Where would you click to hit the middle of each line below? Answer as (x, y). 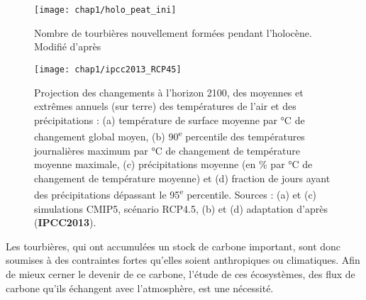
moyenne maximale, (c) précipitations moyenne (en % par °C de (173, 164)
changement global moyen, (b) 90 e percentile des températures (170, 135)
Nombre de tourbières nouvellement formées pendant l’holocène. (173, 32)
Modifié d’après (68, 46)
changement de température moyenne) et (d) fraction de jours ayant (182, 178)
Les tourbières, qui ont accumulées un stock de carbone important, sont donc (173, 246)
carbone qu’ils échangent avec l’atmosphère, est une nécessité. (140, 288)
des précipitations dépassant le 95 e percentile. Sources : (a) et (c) (176, 193)
